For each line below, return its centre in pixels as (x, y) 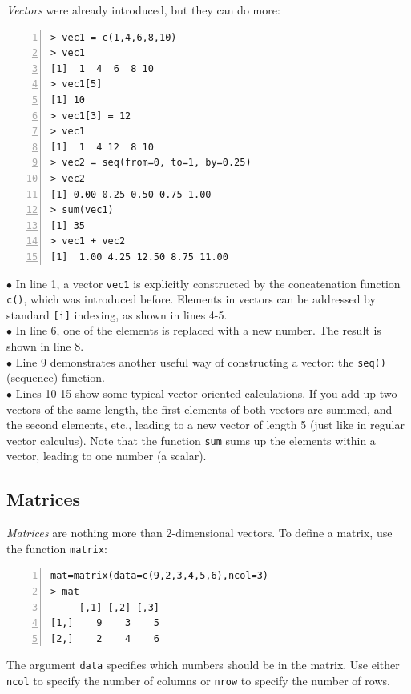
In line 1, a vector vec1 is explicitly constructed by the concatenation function (208, 283)
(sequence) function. (56, 377)
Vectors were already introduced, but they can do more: (143, 10)
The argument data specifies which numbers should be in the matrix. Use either (203, 665)
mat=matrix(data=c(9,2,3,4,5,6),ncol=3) (160, 576)
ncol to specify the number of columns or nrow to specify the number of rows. (198, 681)
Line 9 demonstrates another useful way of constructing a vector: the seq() (201, 361)
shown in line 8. (45, 346)
